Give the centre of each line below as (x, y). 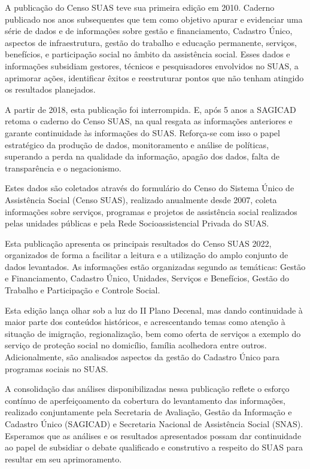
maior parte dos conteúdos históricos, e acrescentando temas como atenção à (145, 322)
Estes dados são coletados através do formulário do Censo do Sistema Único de (150, 188)
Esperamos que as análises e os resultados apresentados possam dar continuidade (153, 435)
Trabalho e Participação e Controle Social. (83, 290)
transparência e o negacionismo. (63, 168)
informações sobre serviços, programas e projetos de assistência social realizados (151, 211)
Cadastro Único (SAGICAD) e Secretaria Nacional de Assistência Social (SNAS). (154, 424)
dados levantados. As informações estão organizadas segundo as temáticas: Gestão (155, 266)
